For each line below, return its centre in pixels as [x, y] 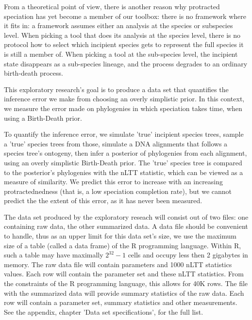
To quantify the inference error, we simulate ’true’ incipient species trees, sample [124, 134]
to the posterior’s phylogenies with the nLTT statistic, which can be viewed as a [124, 172]
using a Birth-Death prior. [43, 118]
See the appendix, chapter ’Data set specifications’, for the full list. [104, 312]
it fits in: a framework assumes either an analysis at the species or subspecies [118, 25]
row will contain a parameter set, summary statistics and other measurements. [121, 302]
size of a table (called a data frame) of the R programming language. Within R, [123, 245]
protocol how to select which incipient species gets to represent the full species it [124, 44]
